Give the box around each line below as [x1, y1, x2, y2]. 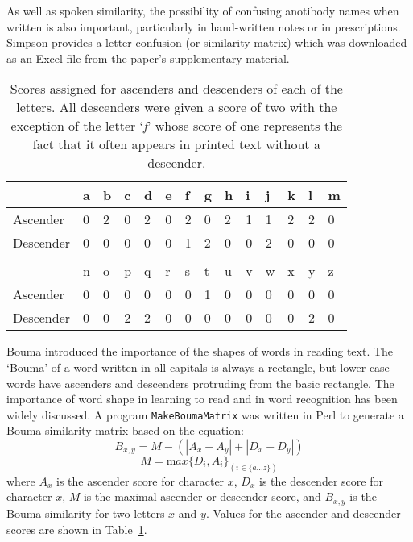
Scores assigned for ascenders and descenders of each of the [10, 79, 343, 98]
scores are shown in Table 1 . [6, 520, 147, 537]
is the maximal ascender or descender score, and [83, 488, 321, 505]
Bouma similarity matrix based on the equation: [6, 422, 244, 439]
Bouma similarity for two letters [6, 504, 165, 521]
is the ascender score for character [56, 472, 225, 489]
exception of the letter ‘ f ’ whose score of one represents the [10, 116, 343, 135]
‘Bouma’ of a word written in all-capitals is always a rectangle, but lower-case [6, 358, 390, 375]
